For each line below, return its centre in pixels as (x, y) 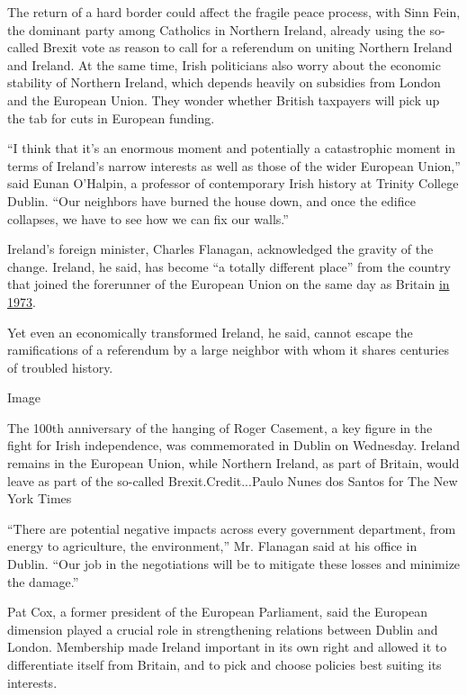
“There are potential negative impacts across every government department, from (232, 528)
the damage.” (43, 581)
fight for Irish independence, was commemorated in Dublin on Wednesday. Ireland (234, 445)
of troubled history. (60, 367)
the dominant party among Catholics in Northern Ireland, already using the (216, 29)
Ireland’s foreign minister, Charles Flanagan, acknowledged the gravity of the (220, 249)
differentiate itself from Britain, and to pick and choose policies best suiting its (225, 664)
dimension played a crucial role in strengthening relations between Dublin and (223, 629)
